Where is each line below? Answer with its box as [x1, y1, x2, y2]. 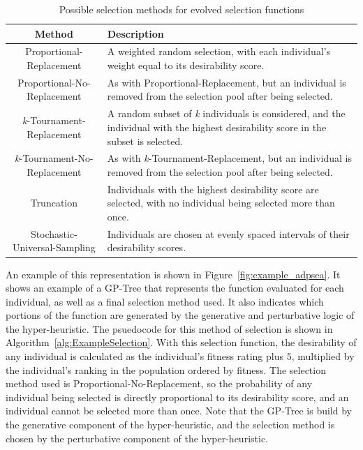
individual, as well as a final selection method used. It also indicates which [6, 294, 324, 308]
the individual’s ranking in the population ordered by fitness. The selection [6, 362, 326, 377]
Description [107, 26, 164, 40]
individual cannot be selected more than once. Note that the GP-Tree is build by [6, 403, 352, 418]
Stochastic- [30, 226, 77, 241]
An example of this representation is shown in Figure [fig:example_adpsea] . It [6, 267, 341, 281]
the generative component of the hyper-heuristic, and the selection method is [6, 417, 335, 432]
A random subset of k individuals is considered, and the [107, 106, 346, 121]
